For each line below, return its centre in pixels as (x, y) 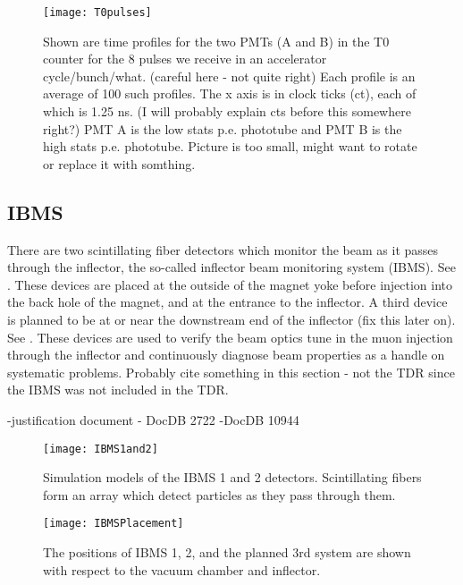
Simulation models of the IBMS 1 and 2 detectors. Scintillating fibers (232, 477)
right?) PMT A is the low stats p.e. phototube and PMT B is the (223, 128)
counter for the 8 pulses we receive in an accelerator (185, 59)
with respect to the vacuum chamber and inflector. (182, 569)
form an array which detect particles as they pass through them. (219, 494)
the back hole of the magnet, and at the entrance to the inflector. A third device (227, 302)
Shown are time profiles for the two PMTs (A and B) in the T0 (216, 41)
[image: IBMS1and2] (101, 449)
